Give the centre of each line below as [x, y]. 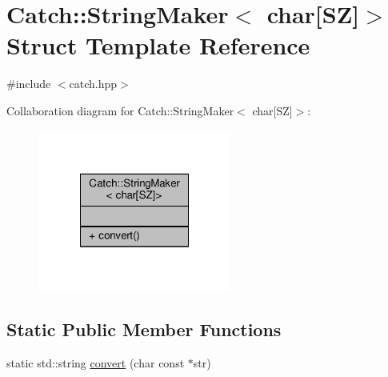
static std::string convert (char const [96, 362]
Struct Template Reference [158, 45]
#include [29, 84]
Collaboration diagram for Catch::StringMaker [120, 110]
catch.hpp [93, 84]
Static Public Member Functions [144, 329]
